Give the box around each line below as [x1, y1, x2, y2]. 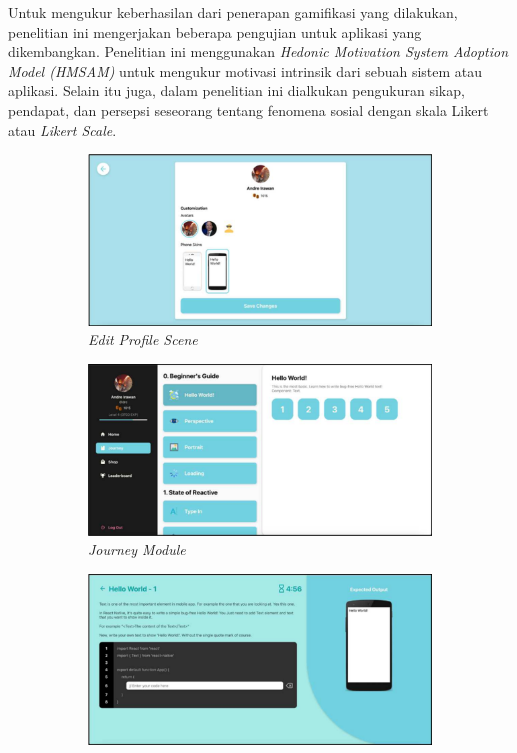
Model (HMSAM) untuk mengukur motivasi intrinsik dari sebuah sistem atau [8, 60, 483, 81]
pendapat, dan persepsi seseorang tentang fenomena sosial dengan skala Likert [8, 99, 489, 120]
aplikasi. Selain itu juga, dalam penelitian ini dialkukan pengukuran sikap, [8, 80, 465, 101]
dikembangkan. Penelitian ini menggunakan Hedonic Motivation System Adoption [8, 41, 509, 62]
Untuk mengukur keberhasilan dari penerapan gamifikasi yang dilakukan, [8, 2, 458, 22]
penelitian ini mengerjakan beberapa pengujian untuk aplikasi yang [8, 21, 422, 42]
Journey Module [88, 539, 186, 560]
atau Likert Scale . [8, 119, 117, 140]
